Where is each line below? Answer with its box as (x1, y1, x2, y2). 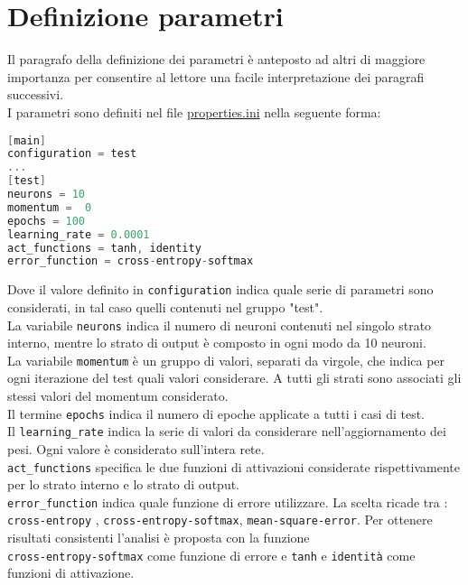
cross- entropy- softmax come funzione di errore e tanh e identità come (7, 545, 416, 564)
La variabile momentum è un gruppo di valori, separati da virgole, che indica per (7, 350, 445, 369)
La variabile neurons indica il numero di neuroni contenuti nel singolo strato (7, 315, 432, 334)
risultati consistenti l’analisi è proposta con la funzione (7, 528, 310, 547)
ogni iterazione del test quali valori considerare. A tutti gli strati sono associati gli (7, 368, 462, 387)
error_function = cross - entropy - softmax (7, 255, 254, 268)
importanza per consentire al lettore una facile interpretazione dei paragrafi (7, 67, 425, 86)
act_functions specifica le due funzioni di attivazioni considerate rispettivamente (7, 457, 460, 476)
